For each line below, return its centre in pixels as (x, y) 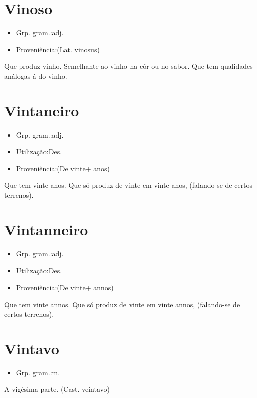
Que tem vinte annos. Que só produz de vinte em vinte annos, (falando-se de (122, 304)
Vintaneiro (42, 110)
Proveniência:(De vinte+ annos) (65, 287)
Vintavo (32, 348)
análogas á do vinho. (36, 76)
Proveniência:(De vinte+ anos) (63, 168)
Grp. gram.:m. (38, 372)
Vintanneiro (46, 229)
